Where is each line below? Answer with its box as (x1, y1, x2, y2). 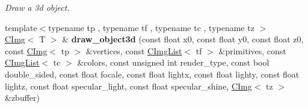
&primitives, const (218, 44, 286, 57)
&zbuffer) (5, 91, 40, 104)
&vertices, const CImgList (85, 44, 182, 57)
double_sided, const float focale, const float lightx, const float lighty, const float (5, 67, 300, 80)
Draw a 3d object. (5, 1, 70, 13)
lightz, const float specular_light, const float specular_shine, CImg (5, 79, 252, 92)
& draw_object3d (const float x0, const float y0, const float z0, (62, 33, 304, 45)
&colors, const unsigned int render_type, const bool (77, 56, 269, 69)
